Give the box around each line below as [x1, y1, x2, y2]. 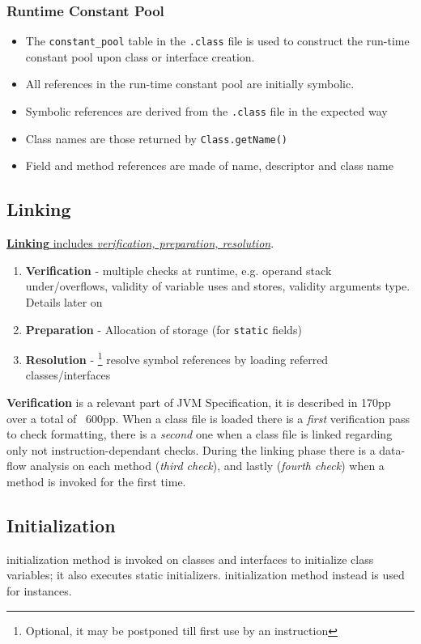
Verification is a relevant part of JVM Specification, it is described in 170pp [6, 394, 391, 411]
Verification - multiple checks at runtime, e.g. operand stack [25, 261, 332, 278]
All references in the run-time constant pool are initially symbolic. [25, 75, 355, 92]
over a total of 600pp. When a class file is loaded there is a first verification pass [6, 409, 410, 426]
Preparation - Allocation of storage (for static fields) [25, 320, 302, 337]
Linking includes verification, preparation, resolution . [6, 235, 274, 252]
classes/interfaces [25, 366, 111, 383]
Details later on [25, 293, 103, 310]
